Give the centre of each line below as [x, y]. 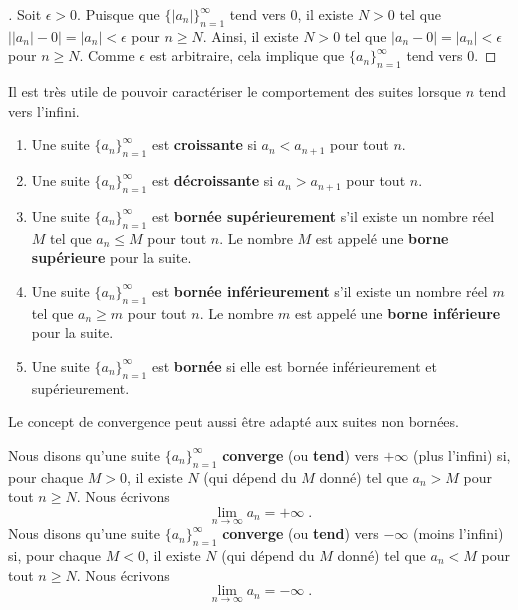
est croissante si [204, 144]
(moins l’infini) [458, 533]
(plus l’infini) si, [462, 454]
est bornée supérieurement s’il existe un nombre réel [323, 215]
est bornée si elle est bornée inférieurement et [294, 365]
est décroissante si [212, 180]
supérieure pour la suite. [111, 257]
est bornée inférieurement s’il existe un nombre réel [319, 290]
